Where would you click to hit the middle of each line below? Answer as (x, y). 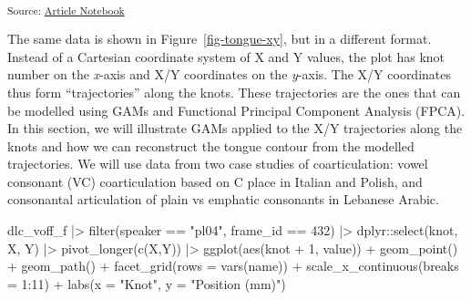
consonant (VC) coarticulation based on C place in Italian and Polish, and (215, 181)
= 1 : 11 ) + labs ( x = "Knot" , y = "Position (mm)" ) (147, 283)
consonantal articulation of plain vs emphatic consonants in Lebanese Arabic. (223, 199)
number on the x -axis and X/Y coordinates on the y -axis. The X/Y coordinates (230, 74)
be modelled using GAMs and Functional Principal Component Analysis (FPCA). (236, 110)
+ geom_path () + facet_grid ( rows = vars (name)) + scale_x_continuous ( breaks (233, 266)
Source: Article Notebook (66, 10)
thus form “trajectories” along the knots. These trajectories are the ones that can (234, 92)
